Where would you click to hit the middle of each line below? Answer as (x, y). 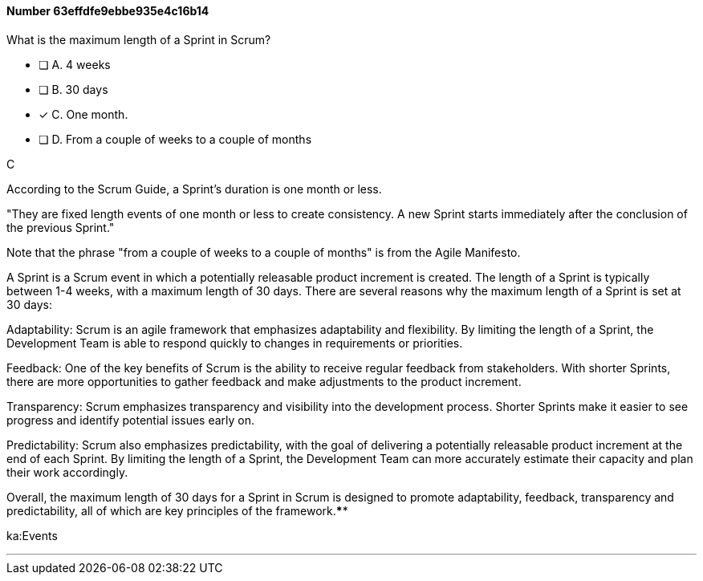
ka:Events (32, 535)
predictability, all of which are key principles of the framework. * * (177, 510)
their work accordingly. (67, 472)
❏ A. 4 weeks (75, 64)
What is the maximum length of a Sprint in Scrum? (139, 39)
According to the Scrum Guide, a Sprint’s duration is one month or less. (194, 189)
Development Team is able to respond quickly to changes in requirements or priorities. (235, 343)
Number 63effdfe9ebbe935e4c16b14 (108, 11)
